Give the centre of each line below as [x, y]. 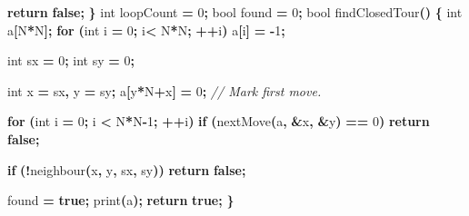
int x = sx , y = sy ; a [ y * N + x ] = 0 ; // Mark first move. [165, 90]
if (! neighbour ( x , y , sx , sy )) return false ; [127, 169]
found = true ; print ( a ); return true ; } [121, 200]
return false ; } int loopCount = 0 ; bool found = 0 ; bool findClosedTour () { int [235, 12]
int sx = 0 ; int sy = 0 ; [71, 60]
